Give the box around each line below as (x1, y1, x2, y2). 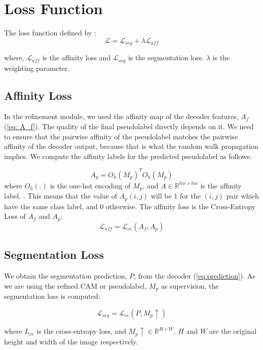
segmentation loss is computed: (4, 291, 100, 301)
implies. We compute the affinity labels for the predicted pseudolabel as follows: (4, 150, 252, 161)
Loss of (4, 211, 26, 221)
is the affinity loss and (42, 52, 111, 63)
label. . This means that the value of (4, 190, 117, 201)
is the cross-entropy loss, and (36, 326, 126, 336)
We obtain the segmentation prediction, (4, 270, 127, 281)
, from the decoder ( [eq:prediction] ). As (134, 270, 255, 281)
